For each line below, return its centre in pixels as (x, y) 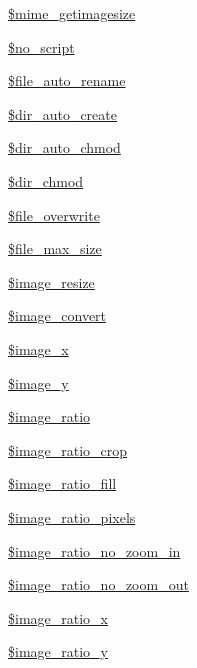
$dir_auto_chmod (64, 147)
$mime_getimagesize (72, 13)
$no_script (41, 46)
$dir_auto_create (62, 113)
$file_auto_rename (67, 80)
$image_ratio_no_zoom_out (98, 584)
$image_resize (51, 281)
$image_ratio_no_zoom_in (94, 550)
